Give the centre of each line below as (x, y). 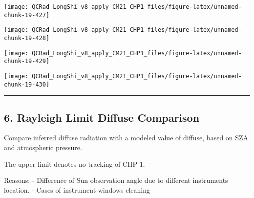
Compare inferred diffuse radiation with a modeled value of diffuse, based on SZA (126, 138)
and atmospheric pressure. (43, 147)
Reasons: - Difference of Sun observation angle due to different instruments (116, 180)
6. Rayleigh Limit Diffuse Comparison (102, 117)
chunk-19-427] (27, 15)
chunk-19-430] (27, 84)
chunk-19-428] (27, 38)
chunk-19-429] (27, 61)
